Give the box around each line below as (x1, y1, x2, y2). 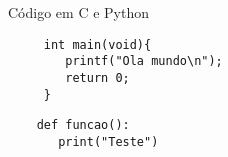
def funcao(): (36, 118, 130, 133)
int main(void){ (43, 37, 152, 52)
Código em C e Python (8, 2, 149, 22)
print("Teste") (58, 134, 159, 149)
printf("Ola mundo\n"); (65, 54, 223, 69)
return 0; (65, 70, 130, 85)
